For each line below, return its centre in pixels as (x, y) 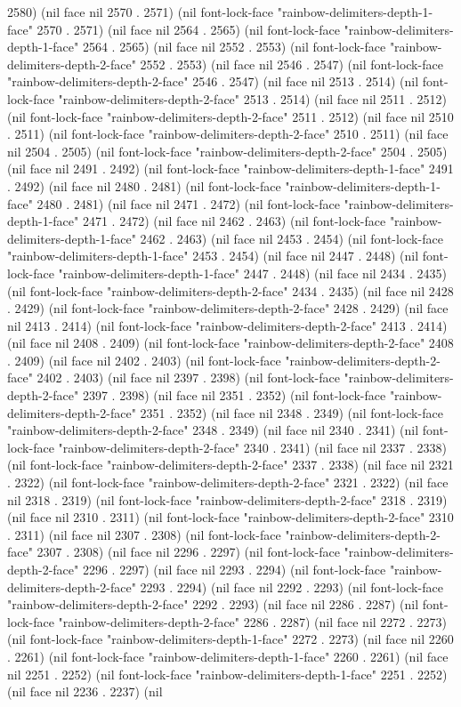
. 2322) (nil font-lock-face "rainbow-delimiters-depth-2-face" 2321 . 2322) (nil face (228, 482)
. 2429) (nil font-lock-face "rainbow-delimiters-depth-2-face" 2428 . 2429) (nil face (228, 308)
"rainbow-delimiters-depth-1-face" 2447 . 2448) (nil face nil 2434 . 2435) (252, 273)
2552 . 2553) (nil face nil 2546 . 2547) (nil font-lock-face (291, 64)
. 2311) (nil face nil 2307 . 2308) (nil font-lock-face (144, 534)
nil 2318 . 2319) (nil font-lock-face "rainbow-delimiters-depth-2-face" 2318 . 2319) (227, 499)
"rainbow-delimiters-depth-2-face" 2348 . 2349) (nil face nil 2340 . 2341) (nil (213, 430)
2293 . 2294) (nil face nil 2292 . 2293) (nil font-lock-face (291, 586)
